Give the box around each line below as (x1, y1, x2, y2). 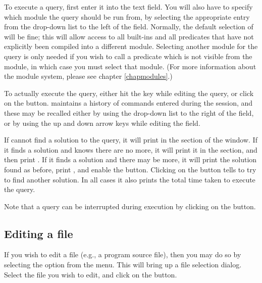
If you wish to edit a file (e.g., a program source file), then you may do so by (4, 249, 241, 260)
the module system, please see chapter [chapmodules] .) (4, 71, 173, 81)
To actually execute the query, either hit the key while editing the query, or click (4, 87, 254, 98)
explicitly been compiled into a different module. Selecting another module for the (4, 41, 258, 52)
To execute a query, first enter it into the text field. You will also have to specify (4, 2, 253, 12)
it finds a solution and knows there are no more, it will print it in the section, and (4, 144, 257, 155)
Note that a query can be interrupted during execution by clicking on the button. (4, 201, 256, 211)
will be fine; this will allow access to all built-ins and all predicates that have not (4, 31, 254, 41)
